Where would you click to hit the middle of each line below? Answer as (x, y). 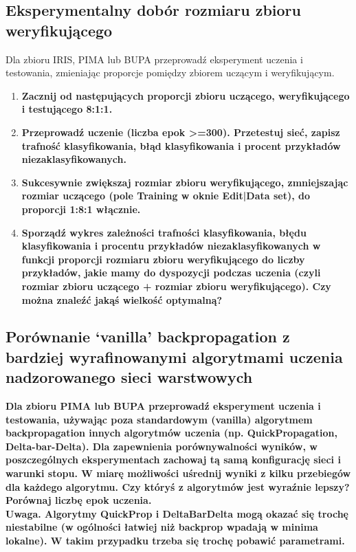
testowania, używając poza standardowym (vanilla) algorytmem (159, 419)
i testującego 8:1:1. (67, 109)
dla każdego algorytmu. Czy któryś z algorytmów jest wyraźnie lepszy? (178, 486)
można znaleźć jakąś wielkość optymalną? (122, 299)
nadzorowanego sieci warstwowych (129, 377)
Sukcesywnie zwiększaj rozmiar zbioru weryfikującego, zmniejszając (185, 182)
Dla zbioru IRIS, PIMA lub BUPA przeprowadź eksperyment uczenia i (154, 59)
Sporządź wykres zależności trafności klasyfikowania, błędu (164, 232)
